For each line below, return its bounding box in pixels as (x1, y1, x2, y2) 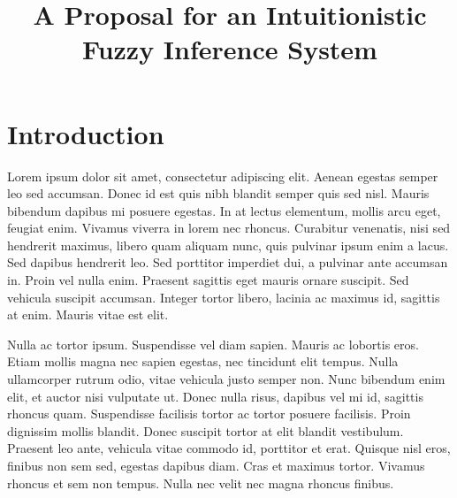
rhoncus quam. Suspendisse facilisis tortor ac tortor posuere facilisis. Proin (7, 404, 411, 423)
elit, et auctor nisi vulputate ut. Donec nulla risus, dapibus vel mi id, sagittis (7, 387, 423, 405)
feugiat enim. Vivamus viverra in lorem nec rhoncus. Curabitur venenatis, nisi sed (7, 218, 451, 237)
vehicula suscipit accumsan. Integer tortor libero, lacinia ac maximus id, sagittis (7, 287, 440, 306)
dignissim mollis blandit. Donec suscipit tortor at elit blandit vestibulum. (7, 421, 404, 440)
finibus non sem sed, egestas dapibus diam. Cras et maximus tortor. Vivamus (7, 456, 425, 474)
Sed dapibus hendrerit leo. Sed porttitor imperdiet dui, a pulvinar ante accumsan (7, 253, 448, 272)
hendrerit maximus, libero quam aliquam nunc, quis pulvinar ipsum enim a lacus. (7, 235, 449, 254)
